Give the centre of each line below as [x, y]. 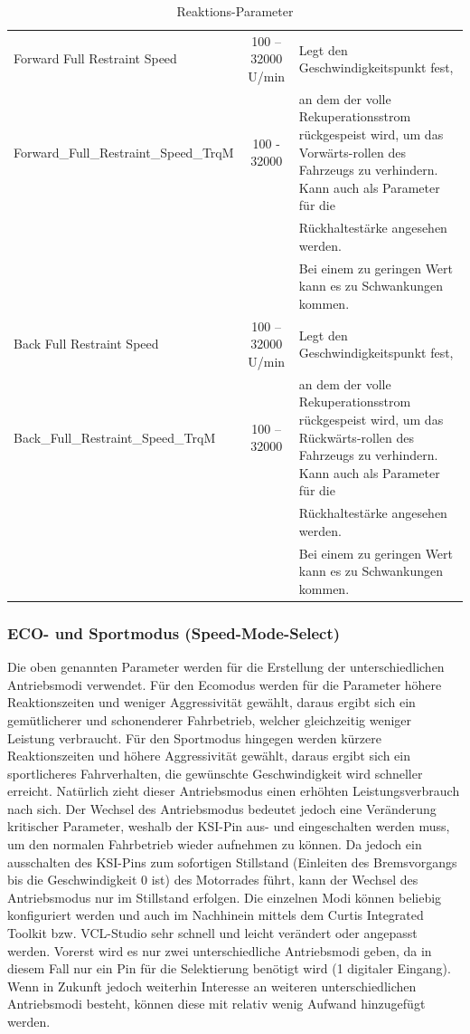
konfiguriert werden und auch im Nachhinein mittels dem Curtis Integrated [216, 915]
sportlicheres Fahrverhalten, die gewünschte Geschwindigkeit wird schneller [215, 773]
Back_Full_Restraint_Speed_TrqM [115, 437]
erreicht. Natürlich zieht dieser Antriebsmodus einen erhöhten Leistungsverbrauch [234, 791]
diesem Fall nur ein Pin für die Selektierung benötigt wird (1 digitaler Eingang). [229, 968]
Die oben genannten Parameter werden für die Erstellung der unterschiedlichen [226, 667]
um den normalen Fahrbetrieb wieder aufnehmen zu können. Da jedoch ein [215, 844]
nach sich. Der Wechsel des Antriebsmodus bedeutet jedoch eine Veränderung [222, 808]
